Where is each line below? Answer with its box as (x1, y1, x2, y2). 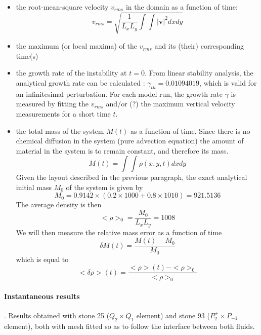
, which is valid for (199, 77, 257, 88)
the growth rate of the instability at (16, 67, 127, 78)
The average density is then (16, 199, 102, 210)
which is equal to (16, 253, 69, 264)
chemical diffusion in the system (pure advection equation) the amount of (16, 135, 244, 146)
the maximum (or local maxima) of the (16, 41, 137, 51)
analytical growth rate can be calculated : (16, 77, 145, 88)
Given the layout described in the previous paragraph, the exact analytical (16, 172, 247, 182)
